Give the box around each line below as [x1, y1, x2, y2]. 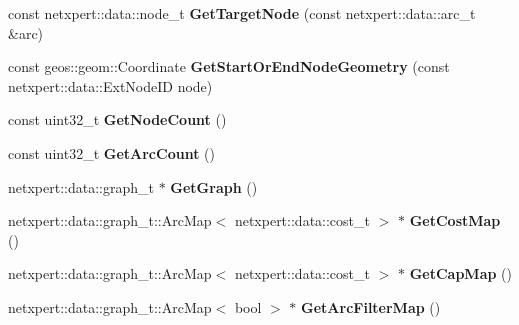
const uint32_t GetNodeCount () [8, 109, 227, 130]
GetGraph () [170, 176, 258, 197]
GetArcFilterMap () [301, 296, 441, 317]
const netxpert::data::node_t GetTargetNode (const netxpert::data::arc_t [8, 3, 476, 23]
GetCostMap [409, 210, 501, 231]
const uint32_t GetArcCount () [8, 142, 215, 163]
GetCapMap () [409, 263, 512, 284]
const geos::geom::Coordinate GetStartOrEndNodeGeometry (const [8, 56, 450, 77]
